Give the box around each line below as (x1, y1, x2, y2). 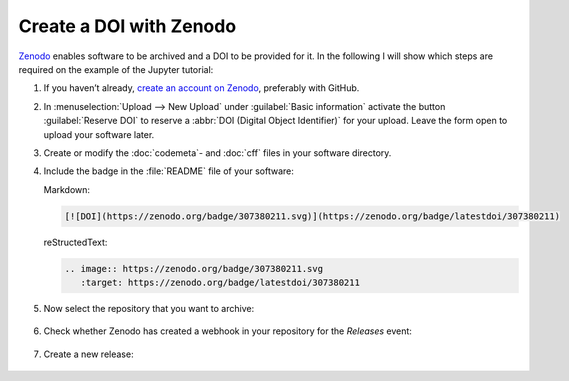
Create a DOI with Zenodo (18, 15, 237, 37)
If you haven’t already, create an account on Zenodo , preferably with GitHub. (43, 82, 360, 94)
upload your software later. (43, 128, 155, 140)
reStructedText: (43, 236, 108, 248)
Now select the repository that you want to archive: (43, 303, 255, 314)
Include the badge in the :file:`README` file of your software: (43, 165, 295, 177)
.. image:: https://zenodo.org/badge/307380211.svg (64, 263, 324, 274)
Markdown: (43, 183, 90, 195)
